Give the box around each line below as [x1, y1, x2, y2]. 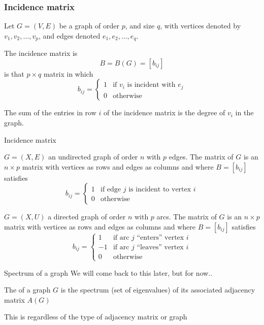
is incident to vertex [128, 186, 191, 193]
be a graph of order [59, 20, 119, 31]
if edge [101, 186, 121, 193]
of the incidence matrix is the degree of [103, 107, 225, 118]
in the [235, 107, 254, 118]
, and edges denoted [38, 30, 101, 41]
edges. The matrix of [169, 151, 234, 162]
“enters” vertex [137, 234, 184, 242]
